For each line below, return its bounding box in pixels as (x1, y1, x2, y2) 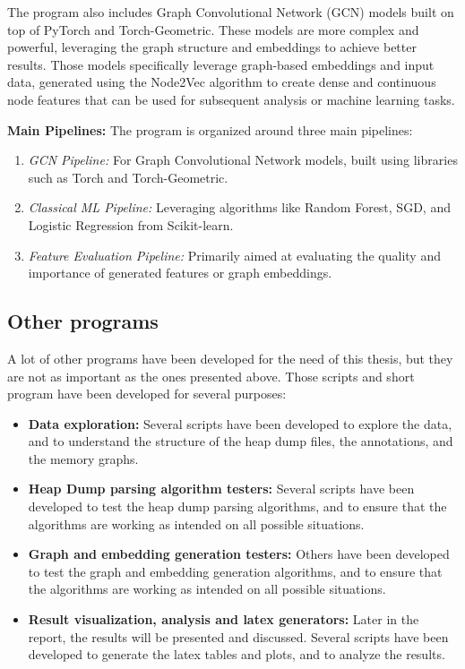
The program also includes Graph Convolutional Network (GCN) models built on (7, 3, 454, 21)
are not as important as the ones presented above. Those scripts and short (7, 366, 415, 385)
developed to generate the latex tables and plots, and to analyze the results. (28, 645, 445, 664)
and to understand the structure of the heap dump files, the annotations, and (28, 432, 453, 450)
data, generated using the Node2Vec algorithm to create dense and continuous (7, 73, 436, 91)
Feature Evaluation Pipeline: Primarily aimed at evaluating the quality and (28, 245, 441, 264)
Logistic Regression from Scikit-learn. (28, 215, 234, 234)
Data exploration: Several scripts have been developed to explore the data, (28, 414, 452, 433)
